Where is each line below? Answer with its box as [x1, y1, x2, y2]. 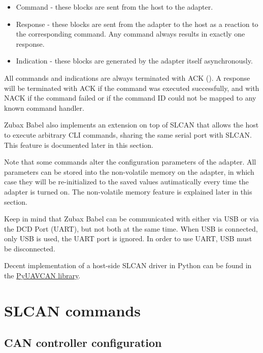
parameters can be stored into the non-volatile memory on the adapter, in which [4, 166, 254, 177]
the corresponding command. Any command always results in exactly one [16, 28, 245, 39]
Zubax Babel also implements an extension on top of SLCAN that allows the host [4, 119, 259, 130]
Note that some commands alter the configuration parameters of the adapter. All [4, 156, 256, 167]
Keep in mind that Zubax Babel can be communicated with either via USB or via [4, 213, 259, 224]
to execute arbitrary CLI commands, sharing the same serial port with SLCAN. [4, 129, 252, 140]
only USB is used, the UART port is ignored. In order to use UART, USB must [4, 233, 252, 244]
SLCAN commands [4, 300, 141, 320]
